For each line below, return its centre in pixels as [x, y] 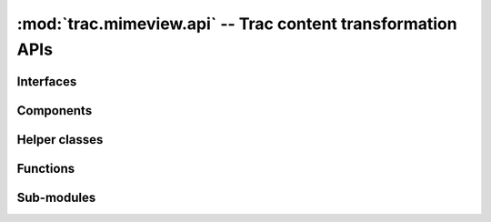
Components [55, 111]
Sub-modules [56, 197]
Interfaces [47, 81]
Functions [46, 168]
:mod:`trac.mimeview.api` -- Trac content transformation [237, 24]
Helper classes [60, 140]
